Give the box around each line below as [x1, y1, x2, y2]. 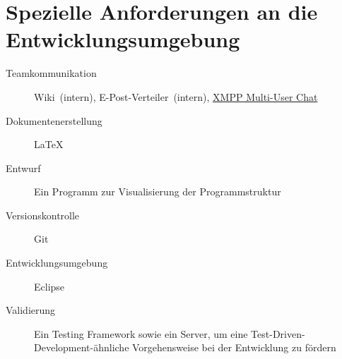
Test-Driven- [251, 326, 305, 341]
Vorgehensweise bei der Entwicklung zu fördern [132, 340, 336, 355]
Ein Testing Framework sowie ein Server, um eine [34, 326, 248, 341]
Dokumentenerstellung [6, 113, 102, 128]
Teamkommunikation [6, 66, 97, 80]
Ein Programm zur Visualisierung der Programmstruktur [34, 184, 281, 199]
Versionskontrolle [6, 207, 80, 222]
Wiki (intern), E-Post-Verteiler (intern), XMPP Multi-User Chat [34, 89, 318, 104]
